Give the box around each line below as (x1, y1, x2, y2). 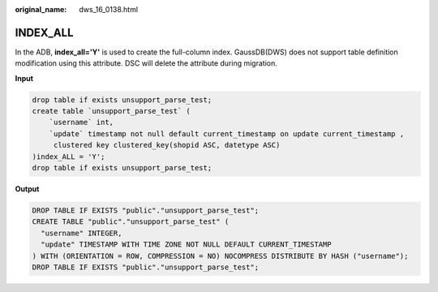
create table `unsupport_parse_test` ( (32, 106, 191, 116)
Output (15, 184, 40, 194)
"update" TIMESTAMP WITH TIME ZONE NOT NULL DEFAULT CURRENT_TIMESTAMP (41, 240, 332, 249)
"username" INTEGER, (41, 228, 122, 238)
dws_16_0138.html (79, 5, 138, 14)
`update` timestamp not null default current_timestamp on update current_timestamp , (49, 129, 405, 138)
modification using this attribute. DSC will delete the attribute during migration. (15, 58, 277, 68)
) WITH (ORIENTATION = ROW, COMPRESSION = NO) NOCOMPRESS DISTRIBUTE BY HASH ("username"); (32, 251, 409, 260)
